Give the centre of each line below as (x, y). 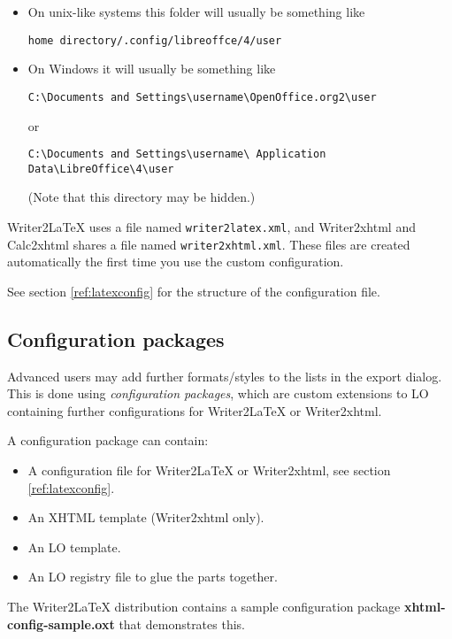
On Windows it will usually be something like (152, 69)
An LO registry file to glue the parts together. (153, 577)
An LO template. (74, 547)
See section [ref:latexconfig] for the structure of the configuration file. (194, 291)
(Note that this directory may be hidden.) (142, 197)
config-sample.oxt (61, 624)
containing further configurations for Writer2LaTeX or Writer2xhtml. (195, 410)
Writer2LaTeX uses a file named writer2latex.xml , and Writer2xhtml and (211, 227)
